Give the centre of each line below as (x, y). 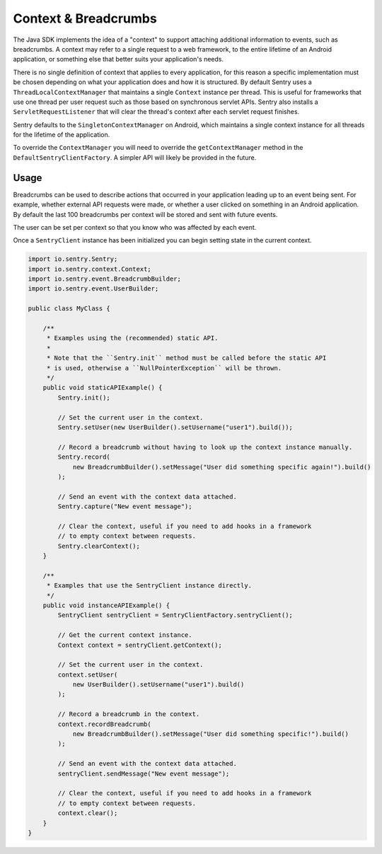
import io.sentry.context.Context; (89, 269)
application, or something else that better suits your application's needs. (118, 59)
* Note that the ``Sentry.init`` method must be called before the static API (186, 358)
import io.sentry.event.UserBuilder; (93, 289)
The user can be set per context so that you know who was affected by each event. (135, 227)
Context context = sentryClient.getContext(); (140, 645)
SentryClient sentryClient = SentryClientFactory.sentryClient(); (175, 615)
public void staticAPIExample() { (103, 388)
